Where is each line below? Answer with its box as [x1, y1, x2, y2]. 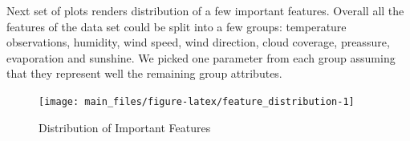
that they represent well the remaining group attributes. [6, 65, 282, 82]
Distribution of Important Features [39, 119, 211, 135]
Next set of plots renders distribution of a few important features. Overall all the [6, 2, 404, 18]
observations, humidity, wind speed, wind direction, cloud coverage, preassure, [6, 34, 390, 50]
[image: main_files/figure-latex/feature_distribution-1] [39, 95, 355, 107]
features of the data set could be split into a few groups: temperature [6, 18, 347, 34]
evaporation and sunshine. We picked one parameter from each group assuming [6, 49, 396, 66]
